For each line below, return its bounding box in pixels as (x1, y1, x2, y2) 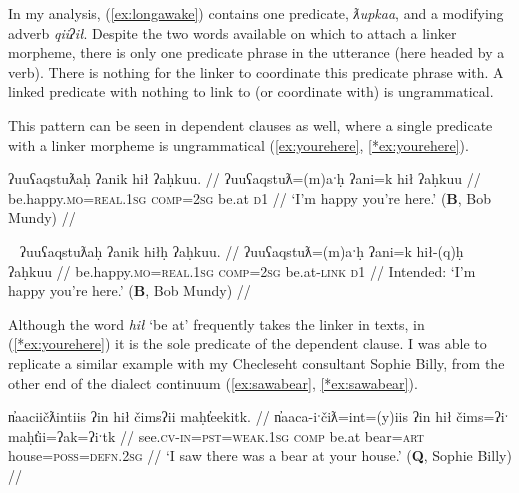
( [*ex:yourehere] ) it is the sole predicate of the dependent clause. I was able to (8, 333, 487, 354)
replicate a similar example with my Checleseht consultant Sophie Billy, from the (8, 352, 505, 373)
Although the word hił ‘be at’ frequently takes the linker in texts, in (8, 313, 425, 334)
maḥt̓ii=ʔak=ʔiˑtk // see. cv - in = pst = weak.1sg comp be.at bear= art (8, 425, 424, 446)
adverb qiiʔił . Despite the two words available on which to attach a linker (8, 22, 457, 43)
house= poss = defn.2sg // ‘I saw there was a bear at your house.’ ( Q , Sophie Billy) (8, 445, 512, 466)
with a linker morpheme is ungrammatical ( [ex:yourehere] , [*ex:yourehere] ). (8, 134, 469, 155)
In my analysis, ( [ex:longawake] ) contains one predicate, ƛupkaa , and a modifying (8, 3, 504, 23)
